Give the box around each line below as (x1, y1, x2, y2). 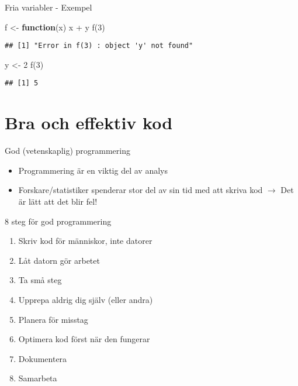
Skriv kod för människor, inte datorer (18, 235, 153, 247)
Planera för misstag (18, 313, 88, 325)
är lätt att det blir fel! (18, 195, 98, 207)
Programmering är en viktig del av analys (18, 164, 168, 176)
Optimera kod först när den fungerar (18, 333, 150, 345)
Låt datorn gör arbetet (18, 254, 100, 266)
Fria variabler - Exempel (5, 1, 92, 13)
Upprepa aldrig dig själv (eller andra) (18, 293, 153, 305)
